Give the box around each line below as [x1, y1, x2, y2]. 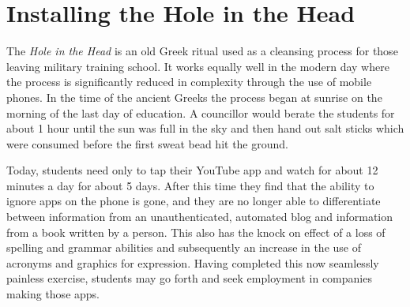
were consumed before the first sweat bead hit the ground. [6, 135, 288, 152]
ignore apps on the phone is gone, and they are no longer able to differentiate [6, 193, 381, 209]
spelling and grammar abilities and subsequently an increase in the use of [6, 239, 361, 256]
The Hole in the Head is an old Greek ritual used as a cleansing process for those [6, 43, 398, 59]
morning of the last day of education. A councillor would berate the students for [6, 104, 395, 121]
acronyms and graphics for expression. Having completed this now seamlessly [6, 254, 379, 271]
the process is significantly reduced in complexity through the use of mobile [6, 73, 372, 90]
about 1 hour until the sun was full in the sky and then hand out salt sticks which [6, 120, 404, 137]
